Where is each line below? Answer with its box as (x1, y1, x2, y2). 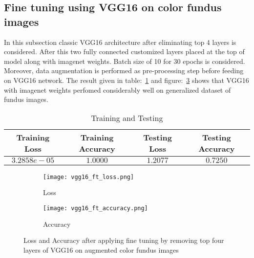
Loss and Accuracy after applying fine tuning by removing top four (23, 235, 224, 245)
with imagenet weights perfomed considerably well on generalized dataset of (4, 84, 231, 95)
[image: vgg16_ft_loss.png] (43, 173, 134, 180)
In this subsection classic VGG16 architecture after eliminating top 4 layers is (4, 37, 236, 47)
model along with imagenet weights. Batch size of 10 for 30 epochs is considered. (4, 56, 245, 66)
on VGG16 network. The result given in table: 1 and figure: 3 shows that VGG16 (4, 75, 249, 85)
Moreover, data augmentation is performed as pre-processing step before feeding (4, 65, 244, 76)
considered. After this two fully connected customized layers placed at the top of (4, 46, 245, 57)
